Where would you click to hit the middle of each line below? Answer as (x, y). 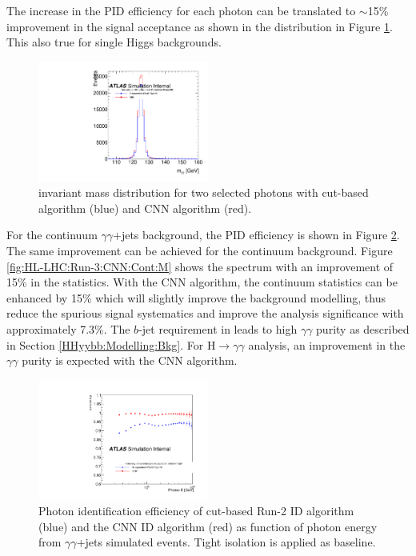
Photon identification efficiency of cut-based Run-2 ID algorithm (196, 511)
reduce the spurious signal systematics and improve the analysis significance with (205, 313)
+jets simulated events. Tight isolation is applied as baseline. (226, 542)
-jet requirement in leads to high (218, 328)
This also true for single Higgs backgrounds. (114, 42)
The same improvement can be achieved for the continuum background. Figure (200, 250)
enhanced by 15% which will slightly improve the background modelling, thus (196, 297)
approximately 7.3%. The (68, 328)
